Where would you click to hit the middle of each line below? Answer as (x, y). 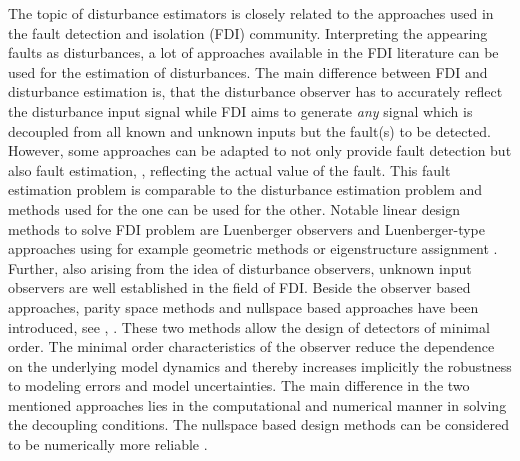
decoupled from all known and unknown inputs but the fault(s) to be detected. (249, 130)
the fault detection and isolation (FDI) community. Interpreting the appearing (248, 32)
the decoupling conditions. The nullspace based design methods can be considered (259, 424)
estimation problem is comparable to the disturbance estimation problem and (245, 189)
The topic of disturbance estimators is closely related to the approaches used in (251, 13)
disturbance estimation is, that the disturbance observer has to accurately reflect (255, 91)
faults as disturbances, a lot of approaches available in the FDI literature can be (253, 52)
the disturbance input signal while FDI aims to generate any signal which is (240, 110)
